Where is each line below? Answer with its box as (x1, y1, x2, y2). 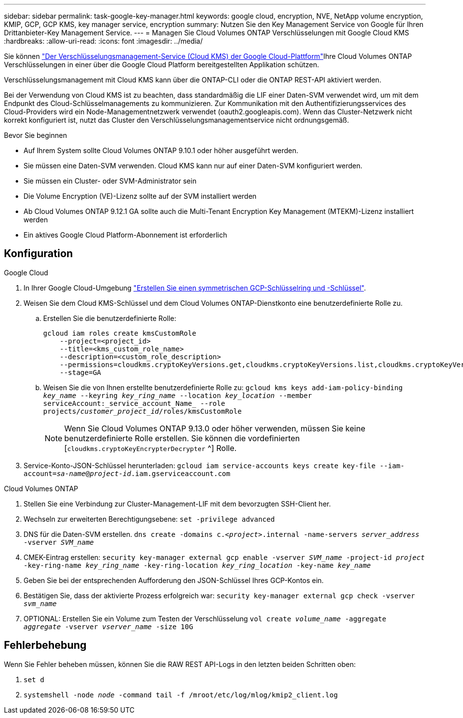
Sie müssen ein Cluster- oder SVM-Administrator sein (24, 177, 197, 185)
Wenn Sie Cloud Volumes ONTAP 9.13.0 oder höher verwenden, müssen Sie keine (64, 423, 365, 433)
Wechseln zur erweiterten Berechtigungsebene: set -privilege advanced (24, 514, 275, 523)
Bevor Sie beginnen (4, 131, 67, 139)
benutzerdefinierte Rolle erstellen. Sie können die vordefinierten (64, 433, 300, 443)
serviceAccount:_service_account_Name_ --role (43, 399, 225, 407)
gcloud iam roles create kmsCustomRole (43, 329, 196, 337)
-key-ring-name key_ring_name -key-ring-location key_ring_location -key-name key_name (24, 561, 371, 569)
